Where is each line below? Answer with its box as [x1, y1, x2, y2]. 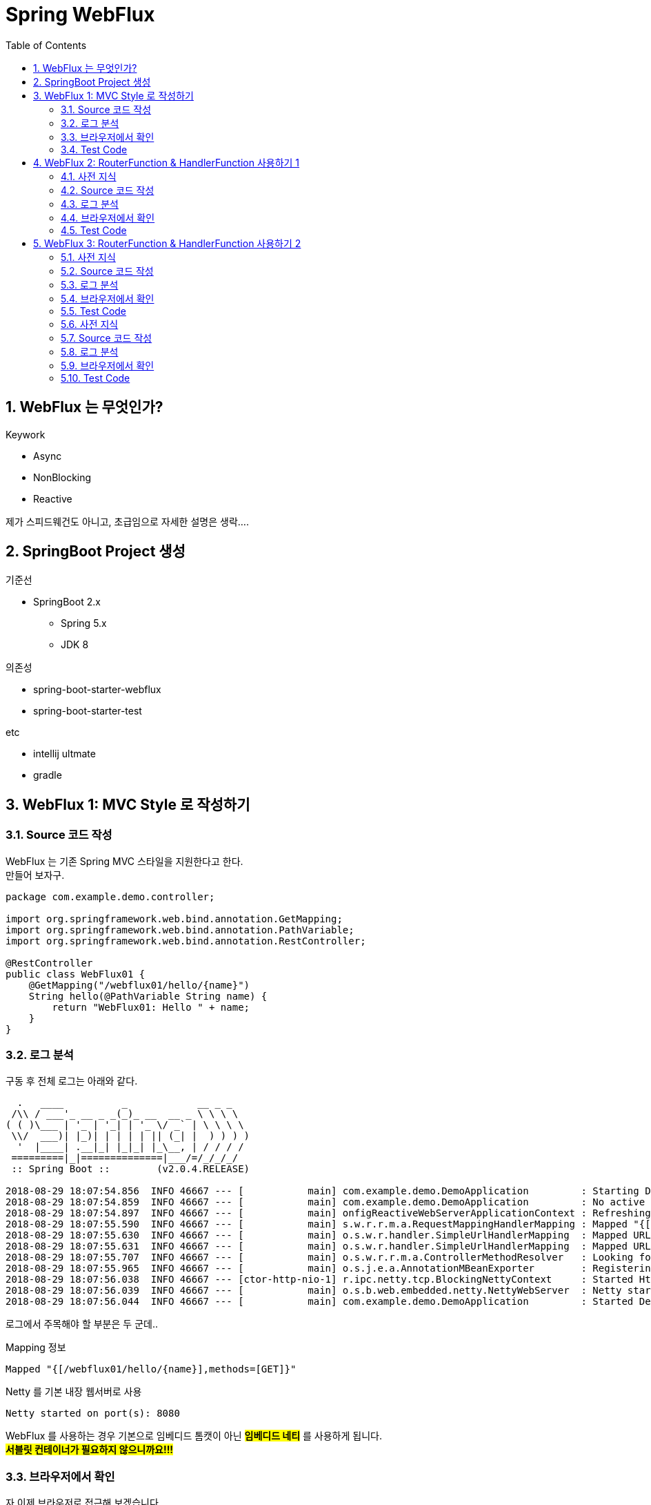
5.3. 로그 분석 [61, 278, 119, 291]
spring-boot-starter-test [33, 705, 142, 717]
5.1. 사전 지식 [61, 251, 116, 263]
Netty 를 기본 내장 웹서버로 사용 [6, 1386, 142, 1398]
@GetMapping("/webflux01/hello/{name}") [28, 979, 250, 991]
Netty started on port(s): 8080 [6, 1408, 180, 1419]
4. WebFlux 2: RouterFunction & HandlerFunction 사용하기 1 [33, 156, 300, 168]
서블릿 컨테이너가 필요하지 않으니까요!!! [6, 1444, 174, 1456]
